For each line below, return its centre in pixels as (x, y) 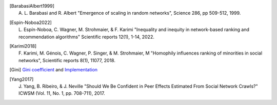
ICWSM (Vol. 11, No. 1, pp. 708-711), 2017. (62, 93)
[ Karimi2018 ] (23, 46)
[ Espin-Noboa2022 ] (31, 22)
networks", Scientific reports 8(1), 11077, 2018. (67, 60)
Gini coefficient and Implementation (60, 70)
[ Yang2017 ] (22, 79)
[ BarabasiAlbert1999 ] (32, 6)
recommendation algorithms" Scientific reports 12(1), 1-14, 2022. (87, 37)
